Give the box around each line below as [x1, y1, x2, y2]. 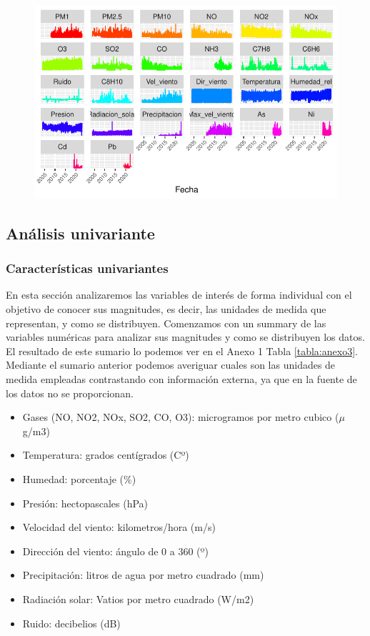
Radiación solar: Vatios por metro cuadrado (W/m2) [22, 591, 254, 606]
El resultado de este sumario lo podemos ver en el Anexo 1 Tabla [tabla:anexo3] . [6, 343, 358, 358]
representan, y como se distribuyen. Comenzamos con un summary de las [6, 315, 326, 330]
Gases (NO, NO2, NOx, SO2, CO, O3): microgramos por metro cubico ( [22, 409, 339, 424]
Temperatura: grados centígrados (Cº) [22, 447, 189, 462]
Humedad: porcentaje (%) [22, 471, 136, 486]
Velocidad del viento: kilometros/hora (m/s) [22, 520, 216, 535]
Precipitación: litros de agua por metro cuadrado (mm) [22, 567, 264, 582]
